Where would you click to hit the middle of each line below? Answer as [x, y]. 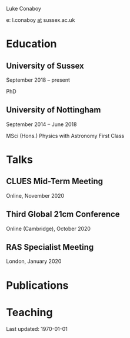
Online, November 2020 [35, 195]
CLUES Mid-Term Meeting [55, 181]
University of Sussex [45, 65]
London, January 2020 [34, 261]
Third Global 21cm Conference [63, 215]
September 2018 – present [38, 80]
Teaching [29, 312]
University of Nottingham [54, 110]
